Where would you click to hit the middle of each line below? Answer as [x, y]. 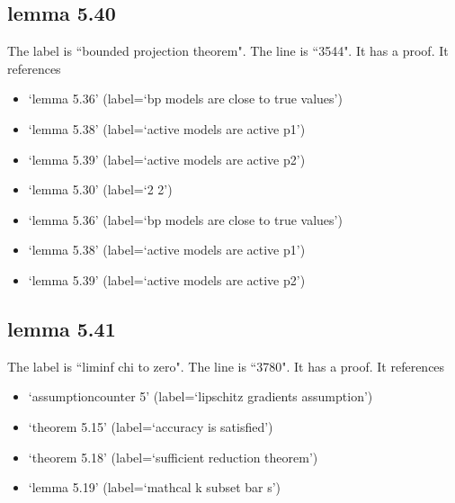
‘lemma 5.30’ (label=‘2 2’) [100, 189]
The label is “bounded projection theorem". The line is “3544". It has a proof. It [228, 51]
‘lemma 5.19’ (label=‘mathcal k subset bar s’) [155, 487]
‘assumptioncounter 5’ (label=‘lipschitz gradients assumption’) [201, 396]
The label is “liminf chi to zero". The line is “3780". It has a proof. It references [226, 366]
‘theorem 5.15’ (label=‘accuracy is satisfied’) [151, 426]
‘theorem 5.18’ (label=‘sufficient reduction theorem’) [173, 457]
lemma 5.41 [62, 328]
